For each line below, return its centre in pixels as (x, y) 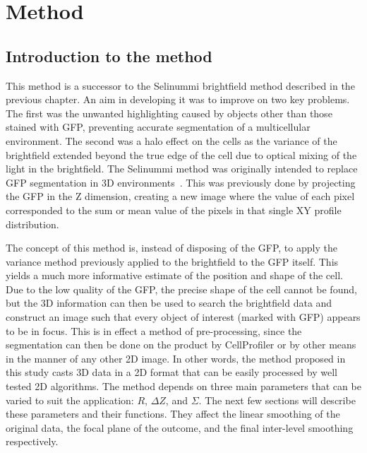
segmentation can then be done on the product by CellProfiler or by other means (181, 345)
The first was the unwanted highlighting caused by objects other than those (169, 113)
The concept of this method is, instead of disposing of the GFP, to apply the (172, 248)
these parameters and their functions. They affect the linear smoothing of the (173, 414)
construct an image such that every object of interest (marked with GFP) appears (183, 317)
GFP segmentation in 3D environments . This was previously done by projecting (181, 182)
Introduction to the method (109, 55)
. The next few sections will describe (277, 400)
